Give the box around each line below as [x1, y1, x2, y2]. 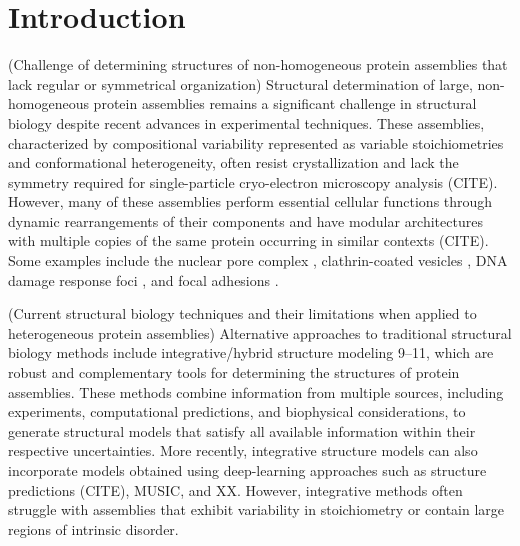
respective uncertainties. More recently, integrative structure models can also [8, 440, 478, 461]
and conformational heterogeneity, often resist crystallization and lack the [8, 152, 459, 173]
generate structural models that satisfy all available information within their [8, 420, 476, 441]
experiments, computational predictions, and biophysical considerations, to [8, 401, 466, 422]
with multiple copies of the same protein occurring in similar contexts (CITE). [8, 230, 489, 251]
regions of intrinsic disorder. [8, 518, 179, 539]
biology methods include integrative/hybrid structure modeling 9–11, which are [8, 342, 494, 363]
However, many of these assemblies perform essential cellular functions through [8, 191, 493, 212]
